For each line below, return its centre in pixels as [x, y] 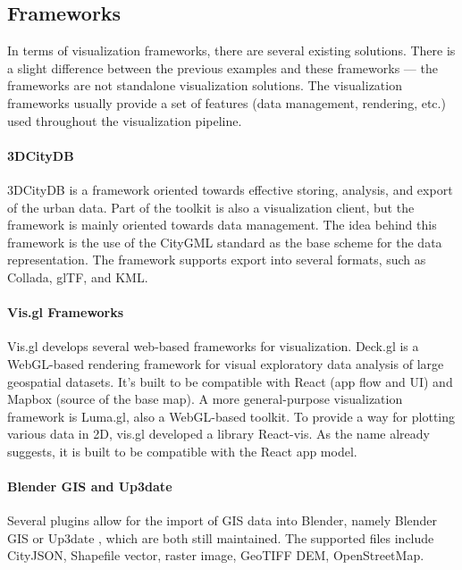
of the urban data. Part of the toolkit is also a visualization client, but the [211, 207]
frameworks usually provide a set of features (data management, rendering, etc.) [227, 102]
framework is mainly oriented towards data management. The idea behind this [222, 225]
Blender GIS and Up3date [90, 486]
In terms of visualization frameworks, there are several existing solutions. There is [231, 50]
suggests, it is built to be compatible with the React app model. [182, 451]
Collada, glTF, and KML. [78, 277]
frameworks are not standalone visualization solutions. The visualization [205, 85]
